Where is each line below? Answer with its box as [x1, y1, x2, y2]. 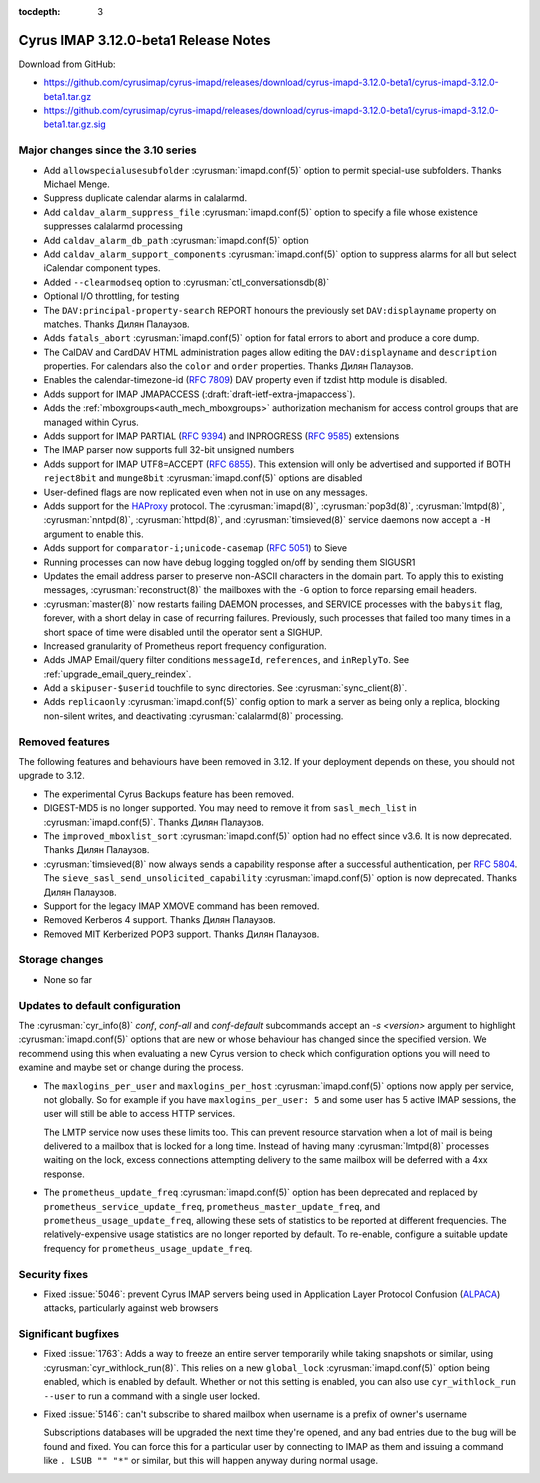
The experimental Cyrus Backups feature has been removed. [43, 788, 295, 800]
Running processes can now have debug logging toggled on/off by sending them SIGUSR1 [43, 556, 416, 568]
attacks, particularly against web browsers [43, 1302, 219, 1314]
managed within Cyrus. [43, 416, 139, 428]
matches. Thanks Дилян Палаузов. [43, 318, 190, 330]
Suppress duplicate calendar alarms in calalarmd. [43, 192, 248, 204]
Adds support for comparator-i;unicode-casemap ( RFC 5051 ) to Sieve [43, 542, 348, 554]
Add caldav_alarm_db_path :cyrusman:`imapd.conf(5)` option [43, 234, 309, 246]
